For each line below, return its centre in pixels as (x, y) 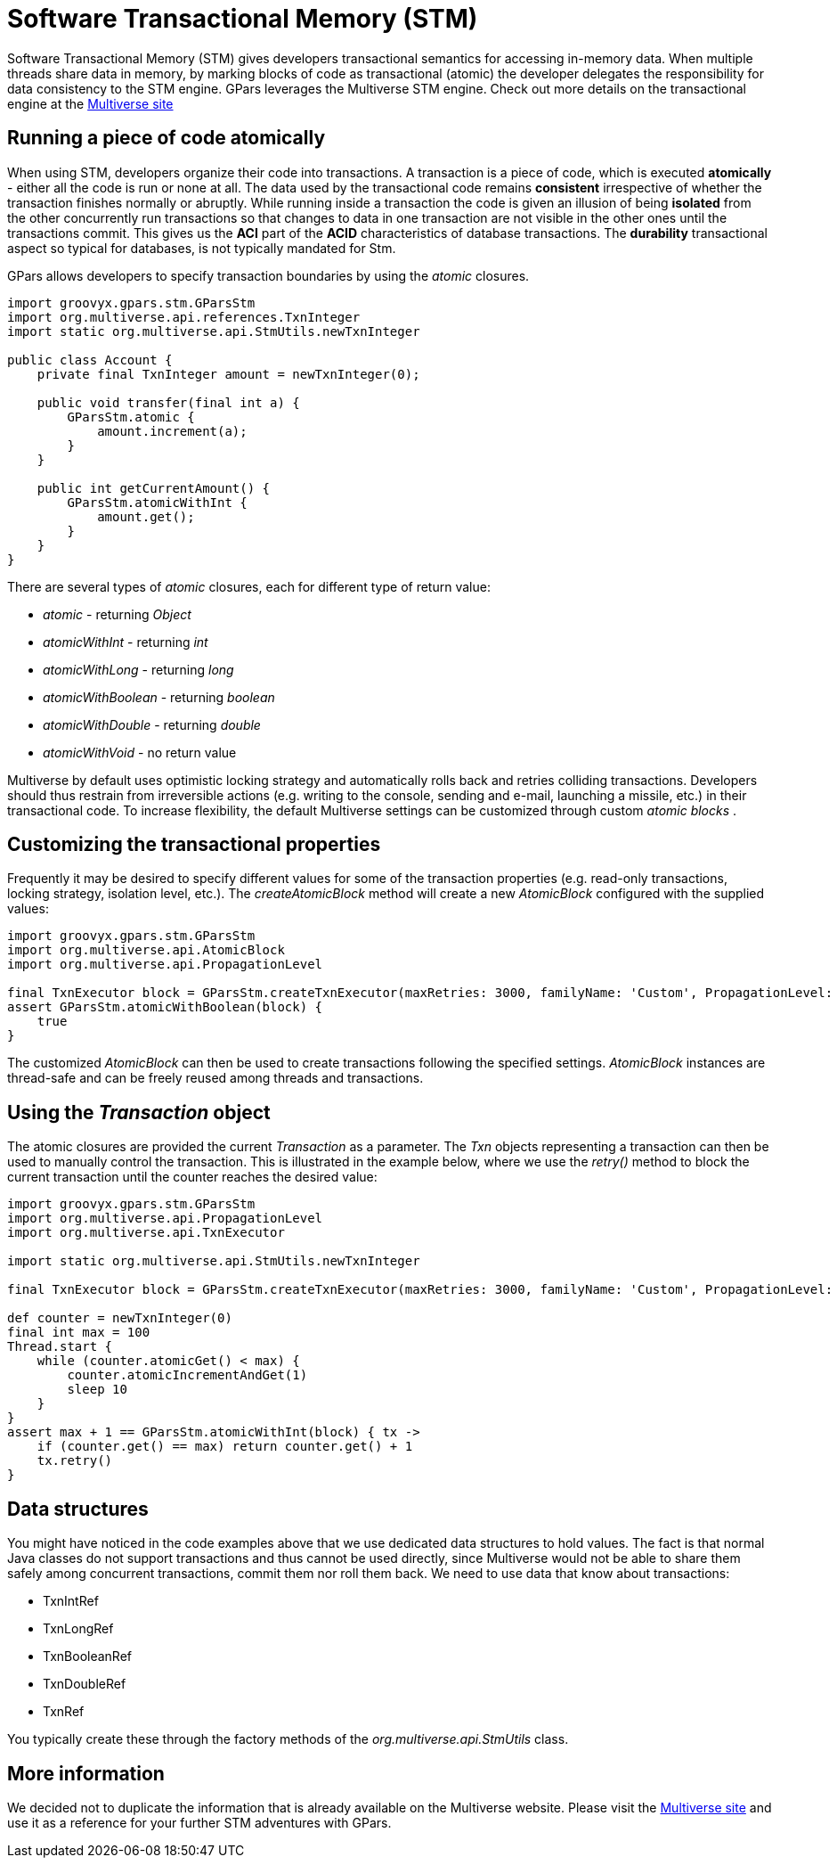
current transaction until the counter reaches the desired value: (192, 1177)
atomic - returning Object (117, 614)
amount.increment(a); (172, 431)
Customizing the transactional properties (194, 845)
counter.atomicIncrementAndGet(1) (187, 1375)
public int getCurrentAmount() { (154, 488)
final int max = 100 (79, 1333)
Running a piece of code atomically (167, 138)
